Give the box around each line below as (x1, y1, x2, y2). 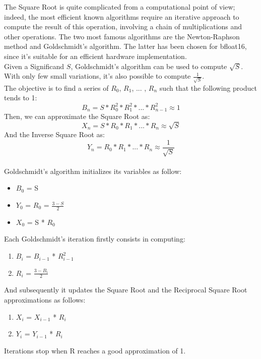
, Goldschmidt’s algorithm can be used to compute (71, 61, 227, 71)
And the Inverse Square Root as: (4, 129, 105, 140)
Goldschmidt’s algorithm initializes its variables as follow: (4, 165, 182, 176)
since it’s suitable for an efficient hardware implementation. (4, 50, 187, 61)
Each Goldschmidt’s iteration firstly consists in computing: (4, 233, 185, 244)
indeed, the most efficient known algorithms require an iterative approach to (4, 11, 239, 22)
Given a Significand (4, 61, 64, 71)
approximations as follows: (4, 294, 86, 305)
